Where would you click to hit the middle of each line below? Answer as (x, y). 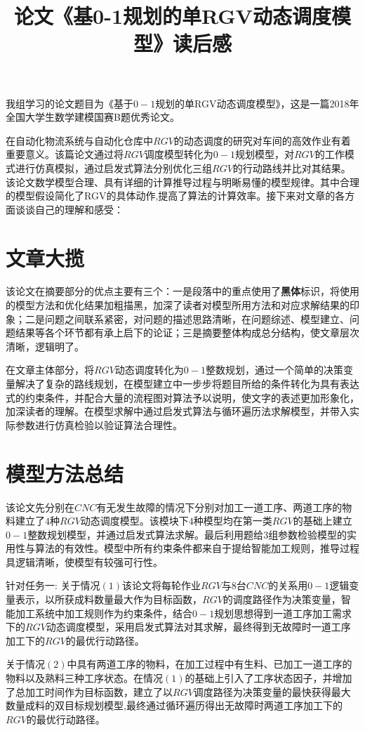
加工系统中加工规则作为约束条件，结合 (104, 613)
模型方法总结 (65, 473)
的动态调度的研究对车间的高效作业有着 (262, 140)
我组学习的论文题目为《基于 (69, 103)
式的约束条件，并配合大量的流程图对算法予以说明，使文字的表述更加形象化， (182, 397)
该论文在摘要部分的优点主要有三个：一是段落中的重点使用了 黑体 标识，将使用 (182, 291)
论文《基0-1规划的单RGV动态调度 (173, 16)
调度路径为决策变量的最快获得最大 (272, 691)
